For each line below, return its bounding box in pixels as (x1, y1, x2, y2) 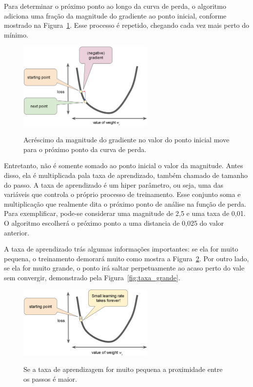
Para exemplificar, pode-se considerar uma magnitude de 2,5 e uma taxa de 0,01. (4, 208, 246, 218)
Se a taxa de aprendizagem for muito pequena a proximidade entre (23, 364, 223, 374)
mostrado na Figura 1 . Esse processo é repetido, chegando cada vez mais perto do (4, 20, 250, 30)
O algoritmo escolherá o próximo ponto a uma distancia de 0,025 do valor (4, 217, 224, 228)
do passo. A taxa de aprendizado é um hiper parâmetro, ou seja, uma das (4, 179, 224, 190)
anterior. (4, 227, 29, 237)
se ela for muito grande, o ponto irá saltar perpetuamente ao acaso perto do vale (4, 263, 245, 273)
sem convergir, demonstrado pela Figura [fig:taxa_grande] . (4, 272, 180, 282)
